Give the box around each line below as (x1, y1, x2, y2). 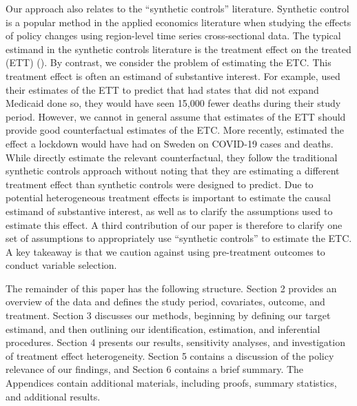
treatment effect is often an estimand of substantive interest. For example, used (6, 68, 340, 83)
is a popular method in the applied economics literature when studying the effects (6, 14, 351, 29)
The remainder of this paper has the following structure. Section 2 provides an (6, 281, 337, 295)
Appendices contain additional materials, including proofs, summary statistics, (6, 376, 337, 390)
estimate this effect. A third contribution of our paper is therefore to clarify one (6, 217, 343, 232)
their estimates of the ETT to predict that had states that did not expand (6, 82, 319, 97)
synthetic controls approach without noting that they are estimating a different (6, 163, 340, 178)
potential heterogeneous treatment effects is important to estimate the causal (6, 190, 331, 205)
